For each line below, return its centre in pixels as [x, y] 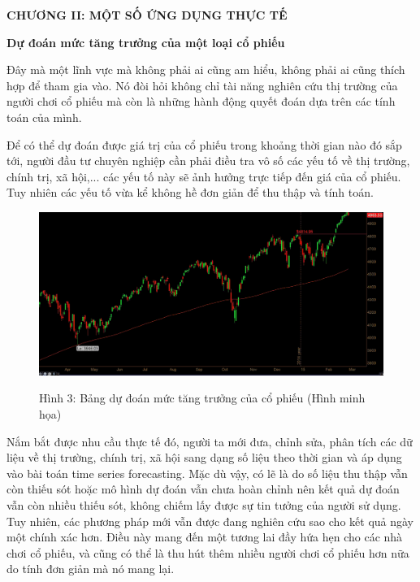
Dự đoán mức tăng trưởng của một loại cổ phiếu [146, 42]
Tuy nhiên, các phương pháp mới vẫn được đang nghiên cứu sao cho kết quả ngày [210, 521]
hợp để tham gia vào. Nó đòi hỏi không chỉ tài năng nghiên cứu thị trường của [202, 85]
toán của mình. [44, 117]
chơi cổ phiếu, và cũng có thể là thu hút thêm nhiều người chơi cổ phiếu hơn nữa [208, 552]
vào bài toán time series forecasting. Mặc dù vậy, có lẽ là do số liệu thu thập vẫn [207, 473]
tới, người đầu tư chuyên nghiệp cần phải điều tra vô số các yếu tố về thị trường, [208, 161]
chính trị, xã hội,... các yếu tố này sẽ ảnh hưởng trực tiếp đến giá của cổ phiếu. [204, 176]
